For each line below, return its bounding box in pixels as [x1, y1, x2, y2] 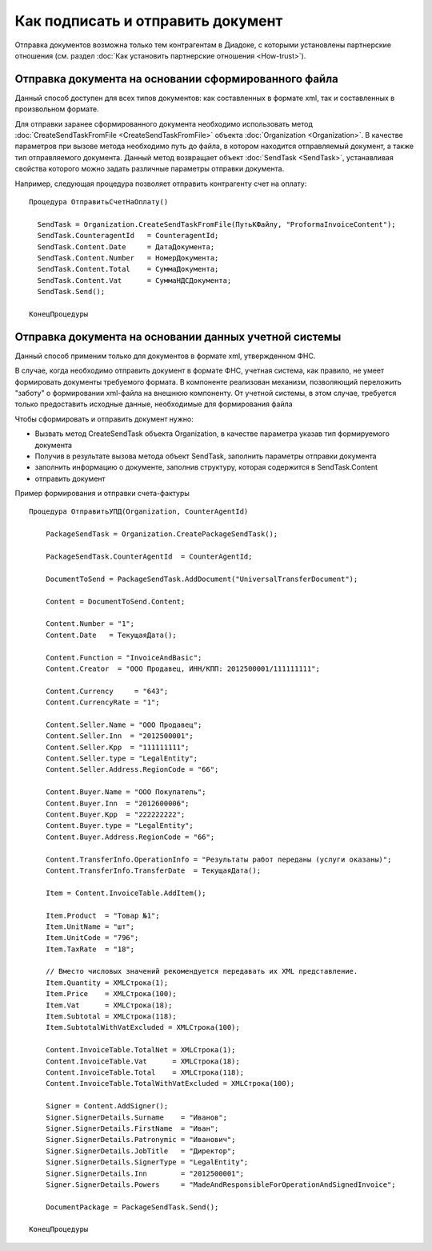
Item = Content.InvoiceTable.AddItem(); [45, 888, 207, 898]
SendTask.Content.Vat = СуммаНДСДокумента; [37, 276, 232, 285]
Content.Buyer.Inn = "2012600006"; [45, 798, 190, 808]
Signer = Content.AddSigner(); [45, 1102, 169, 1111]
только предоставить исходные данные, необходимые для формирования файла [14, 399, 293, 409]
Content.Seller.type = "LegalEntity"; [45, 754, 198, 763]
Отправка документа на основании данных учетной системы [14, 329, 342, 344]
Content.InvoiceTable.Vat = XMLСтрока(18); [45, 1056, 240, 1066]
